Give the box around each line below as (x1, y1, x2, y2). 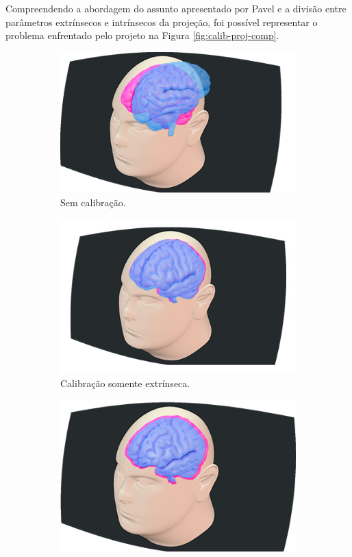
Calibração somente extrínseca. (60, 376, 190, 391)
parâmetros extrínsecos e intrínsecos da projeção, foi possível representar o (5, 14, 318, 29)
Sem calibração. (60, 195, 126, 209)
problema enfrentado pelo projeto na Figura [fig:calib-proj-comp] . (5, 28, 279, 42)
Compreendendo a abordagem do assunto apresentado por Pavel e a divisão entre (5, 1, 347, 15)
